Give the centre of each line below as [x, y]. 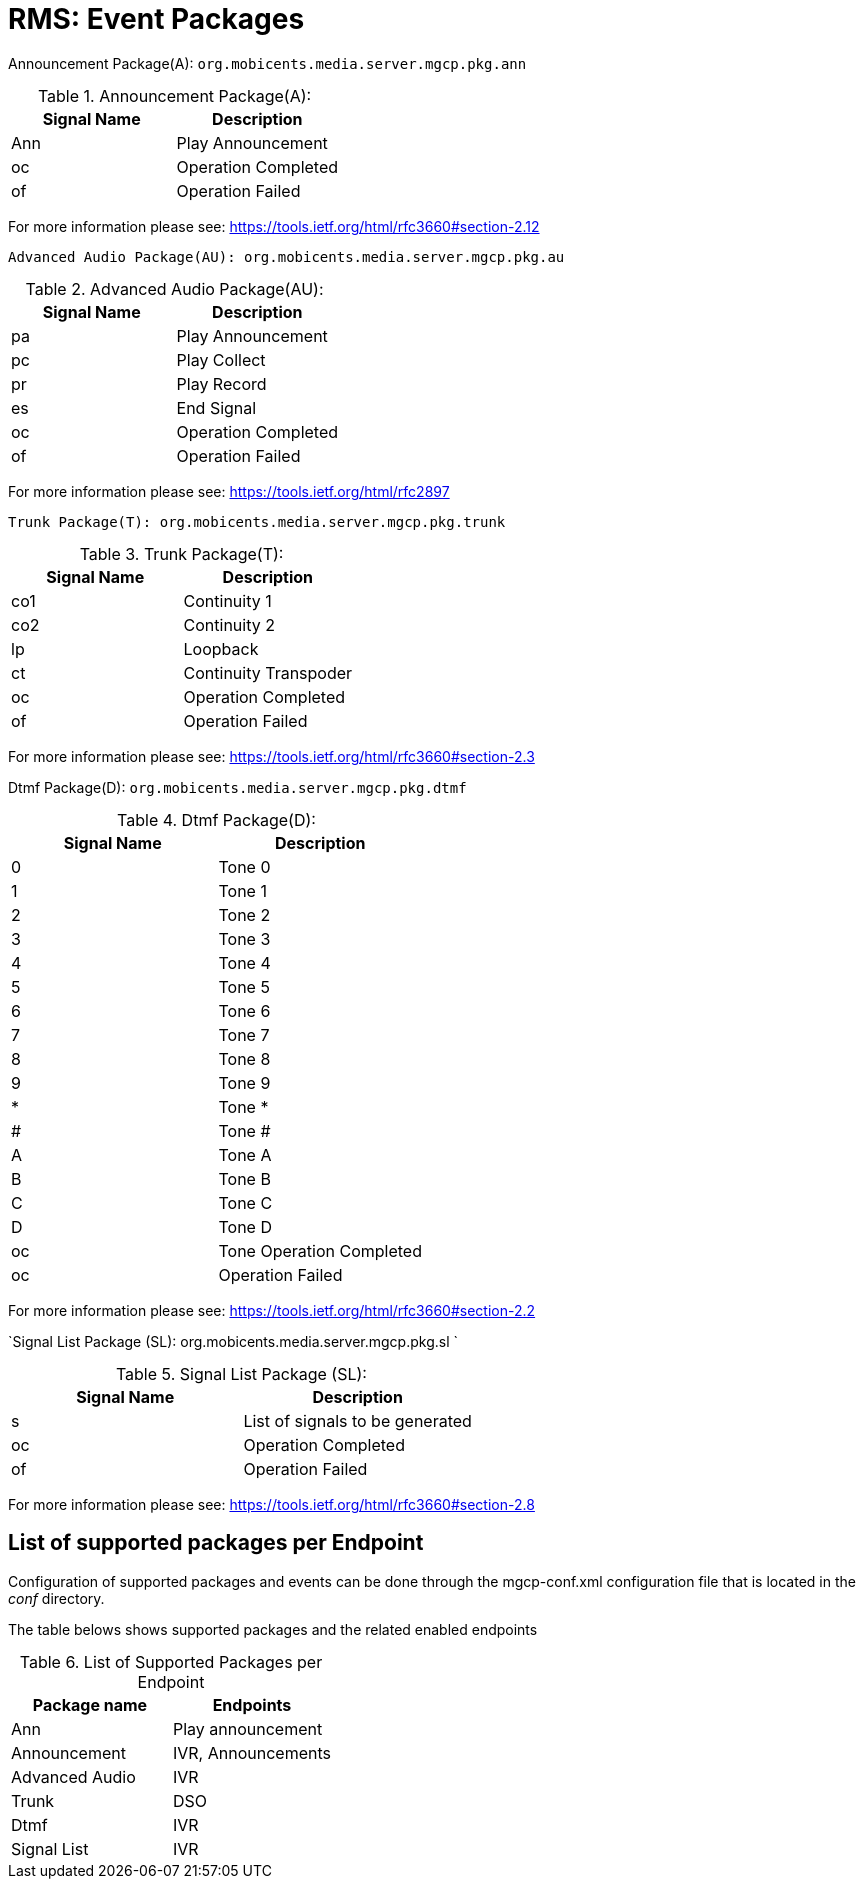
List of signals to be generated [357, 1420]
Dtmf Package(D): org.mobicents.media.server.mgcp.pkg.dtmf [237, 787]
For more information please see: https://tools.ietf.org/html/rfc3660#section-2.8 [271, 1504]
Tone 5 [244, 986]
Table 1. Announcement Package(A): [174, 95]
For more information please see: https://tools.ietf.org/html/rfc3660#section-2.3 [271, 756]
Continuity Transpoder [268, 672]
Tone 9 [244, 1082]
